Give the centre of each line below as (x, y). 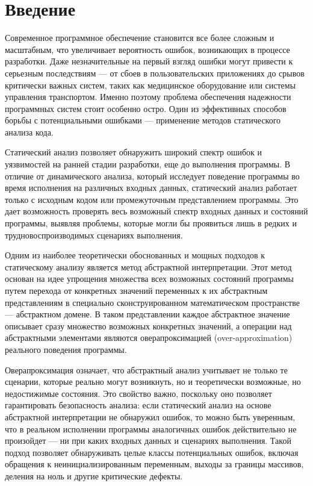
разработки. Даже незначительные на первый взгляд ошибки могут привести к (149, 61)
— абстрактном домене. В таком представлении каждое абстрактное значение (147, 314)
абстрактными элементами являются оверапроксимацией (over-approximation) (149, 338)
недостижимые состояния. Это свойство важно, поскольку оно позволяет (138, 393)
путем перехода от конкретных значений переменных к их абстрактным (136, 290)
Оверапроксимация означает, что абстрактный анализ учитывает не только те (146, 369)
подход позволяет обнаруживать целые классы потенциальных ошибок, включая (152, 452)
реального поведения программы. (66, 349)
